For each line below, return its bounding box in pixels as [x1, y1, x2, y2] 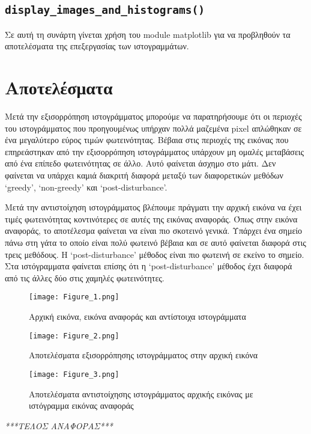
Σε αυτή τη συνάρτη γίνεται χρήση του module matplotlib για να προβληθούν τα [5, 28, 291, 40]
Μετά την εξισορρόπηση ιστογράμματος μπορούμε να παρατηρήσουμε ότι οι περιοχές [5, 110, 302, 123]
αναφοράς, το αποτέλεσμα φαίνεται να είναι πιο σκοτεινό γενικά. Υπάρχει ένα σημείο [5, 224, 303, 237]
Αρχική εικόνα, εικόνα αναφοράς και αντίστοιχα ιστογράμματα [29, 310, 246, 323]
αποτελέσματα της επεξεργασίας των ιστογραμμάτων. [5, 40, 189, 52]
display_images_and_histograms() [5, 4, 205, 17]
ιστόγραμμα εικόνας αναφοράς [29, 399, 134, 412]
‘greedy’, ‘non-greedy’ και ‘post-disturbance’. [5, 180, 168, 193]
